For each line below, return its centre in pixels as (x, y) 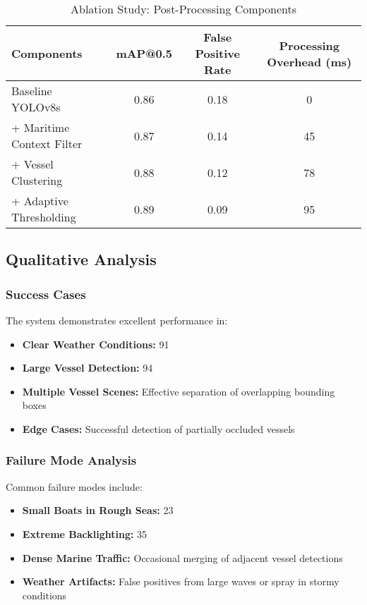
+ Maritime (41, 127)
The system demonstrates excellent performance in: (117, 320)
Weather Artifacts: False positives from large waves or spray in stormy (181, 581)
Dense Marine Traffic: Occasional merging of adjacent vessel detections (182, 557)
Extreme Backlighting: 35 (85, 533)
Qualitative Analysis (81, 259)
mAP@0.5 (144, 53)
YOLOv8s (36, 107)
